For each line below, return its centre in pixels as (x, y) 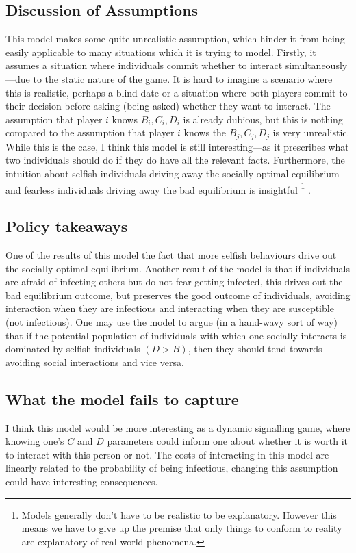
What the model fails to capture (122, 399)
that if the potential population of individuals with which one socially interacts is (176, 335)
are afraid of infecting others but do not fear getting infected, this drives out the (174, 282)
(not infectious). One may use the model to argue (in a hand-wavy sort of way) (171, 322)
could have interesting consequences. (82, 481)
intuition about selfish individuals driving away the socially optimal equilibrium (173, 173)
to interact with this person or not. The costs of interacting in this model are (167, 454)
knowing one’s (35, 441)
